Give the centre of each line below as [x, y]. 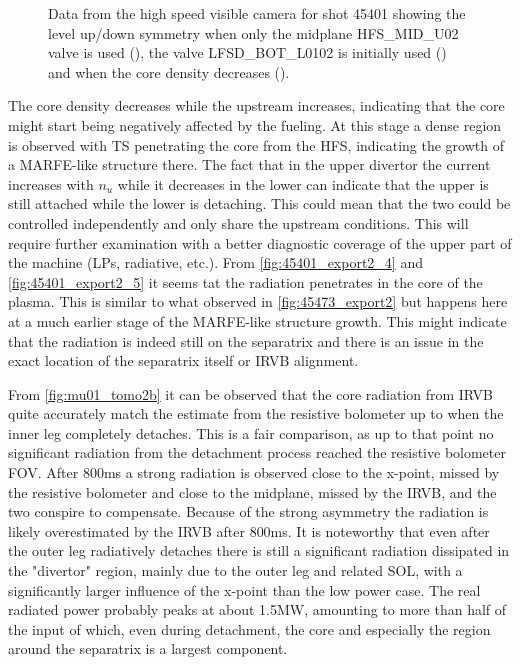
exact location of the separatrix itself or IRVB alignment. [183, 360]
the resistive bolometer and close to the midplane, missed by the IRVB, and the [252, 491]
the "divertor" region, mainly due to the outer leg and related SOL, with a [235, 570]
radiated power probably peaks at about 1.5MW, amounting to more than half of [257, 609]
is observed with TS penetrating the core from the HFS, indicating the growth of [256, 144]
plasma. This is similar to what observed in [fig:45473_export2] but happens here [258, 301]
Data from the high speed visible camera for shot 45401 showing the [257, 13]
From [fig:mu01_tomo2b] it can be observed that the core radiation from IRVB [251, 393]
